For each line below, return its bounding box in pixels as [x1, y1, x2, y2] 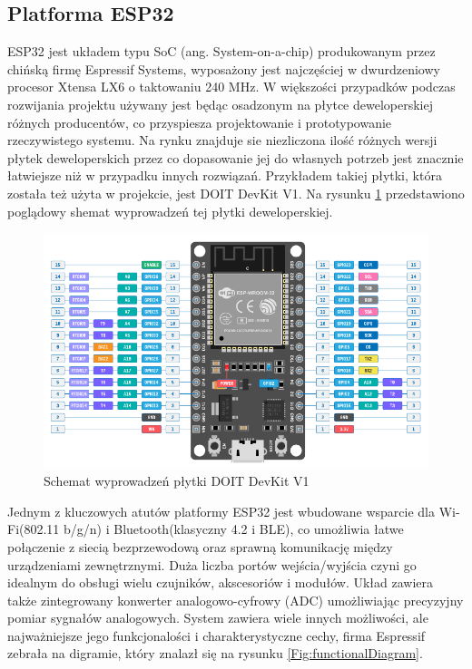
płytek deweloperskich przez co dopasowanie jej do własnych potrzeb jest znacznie [7, 148, 464, 167]
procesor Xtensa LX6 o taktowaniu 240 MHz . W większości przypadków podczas [7, 77, 456, 96]
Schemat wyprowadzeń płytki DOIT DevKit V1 [44, 471, 310, 490]
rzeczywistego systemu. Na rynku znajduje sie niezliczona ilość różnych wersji [7, 131, 438, 150]
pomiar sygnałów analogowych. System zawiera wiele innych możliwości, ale [7, 608, 428, 627]
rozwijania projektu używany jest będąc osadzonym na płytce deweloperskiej [7, 94, 433, 113]
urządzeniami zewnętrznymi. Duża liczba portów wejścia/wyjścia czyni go [7, 555, 417, 574]
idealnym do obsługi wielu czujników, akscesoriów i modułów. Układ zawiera [7, 573, 434, 592]
